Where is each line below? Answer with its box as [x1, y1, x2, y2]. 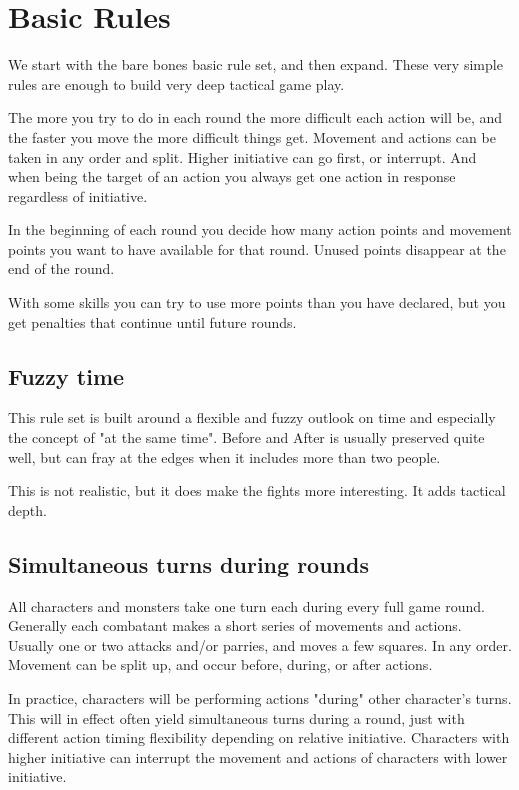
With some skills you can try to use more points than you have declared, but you [8, 292, 506, 313]
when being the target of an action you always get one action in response [8, 166, 456, 187]
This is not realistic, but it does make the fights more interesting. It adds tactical [8, 480, 506, 501]
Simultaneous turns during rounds [8, 548, 369, 579]
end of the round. [8, 258, 115, 279]
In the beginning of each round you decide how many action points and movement [8, 219, 512, 240]
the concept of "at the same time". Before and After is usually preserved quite [8, 427, 485, 448]
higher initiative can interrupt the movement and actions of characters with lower [8, 746, 508, 767]
